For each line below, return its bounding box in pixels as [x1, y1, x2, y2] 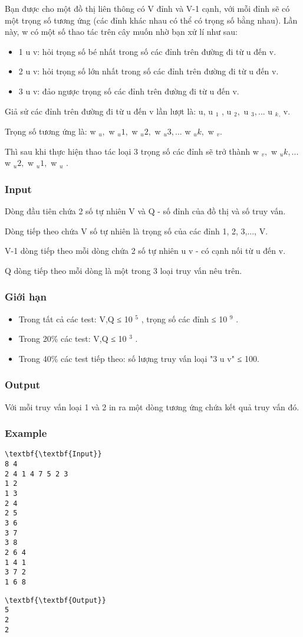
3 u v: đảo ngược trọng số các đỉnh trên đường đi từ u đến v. [18, 84, 239, 97]
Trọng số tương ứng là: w [5, 125, 96, 138]
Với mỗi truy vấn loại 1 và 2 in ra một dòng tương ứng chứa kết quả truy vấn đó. [5, 400, 299, 413]
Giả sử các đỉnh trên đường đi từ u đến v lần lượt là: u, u [5, 104, 213, 117]
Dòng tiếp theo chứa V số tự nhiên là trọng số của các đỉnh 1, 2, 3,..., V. [5, 224, 268, 237]
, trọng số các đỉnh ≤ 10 [141, 312, 228, 325]
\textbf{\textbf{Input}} [5, 450, 102, 459]
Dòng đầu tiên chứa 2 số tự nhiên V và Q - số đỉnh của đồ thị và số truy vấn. [5, 205, 286, 217]
